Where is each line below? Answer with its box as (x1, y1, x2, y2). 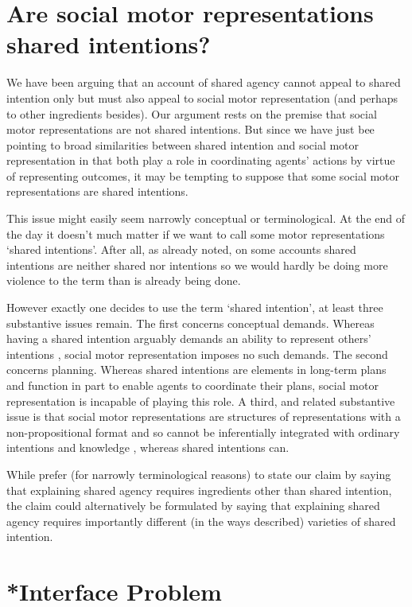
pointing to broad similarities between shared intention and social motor (6, 136, 360, 153)
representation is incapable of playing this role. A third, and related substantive (6, 392, 395, 409)
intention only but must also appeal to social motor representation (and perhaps (6, 89, 398, 106)
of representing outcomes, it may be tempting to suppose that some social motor (6, 167, 400, 184)
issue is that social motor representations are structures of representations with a (6, 408, 401, 425)
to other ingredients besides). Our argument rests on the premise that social (6, 105, 377, 122)
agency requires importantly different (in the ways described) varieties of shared (6, 512, 396, 529)
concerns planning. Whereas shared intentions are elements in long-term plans (6, 361, 387, 378)
